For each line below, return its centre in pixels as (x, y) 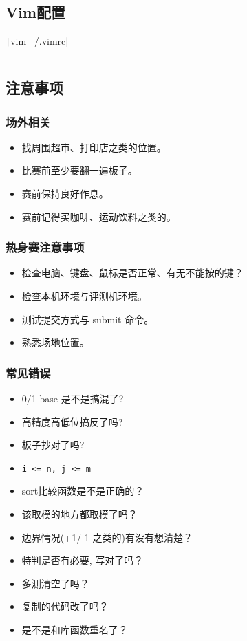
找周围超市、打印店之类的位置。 (94, 147)
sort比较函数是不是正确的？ (83, 491)
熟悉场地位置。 (55, 342)
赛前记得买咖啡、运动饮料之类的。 (99, 216)
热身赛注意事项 (45, 247)
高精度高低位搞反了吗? (72, 421)
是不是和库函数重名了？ (75, 630)
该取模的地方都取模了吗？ (79, 514)
